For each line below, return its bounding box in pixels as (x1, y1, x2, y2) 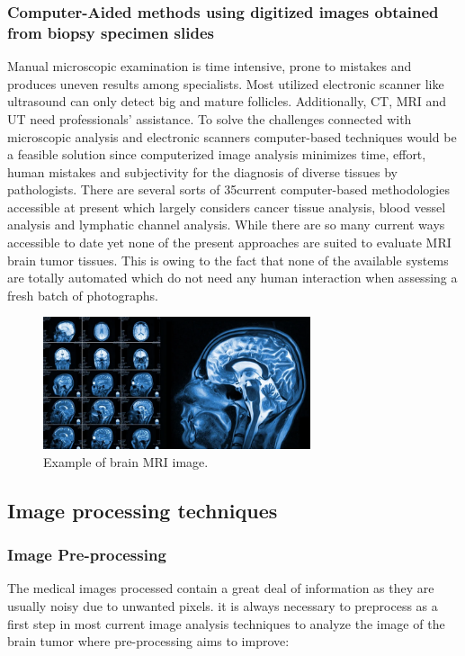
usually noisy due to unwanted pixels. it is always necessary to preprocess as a (7, 596, 438, 615)
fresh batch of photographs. (7, 285, 158, 304)
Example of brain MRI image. (43, 452, 209, 471)
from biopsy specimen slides (7, 21, 214, 43)
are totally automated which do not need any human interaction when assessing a (7, 268, 458, 287)
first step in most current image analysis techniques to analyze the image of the (7, 614, 445, 633)
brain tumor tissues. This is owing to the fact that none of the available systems (7, 250, 449, 269)
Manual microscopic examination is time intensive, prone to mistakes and (7, 57, 412, 76)
